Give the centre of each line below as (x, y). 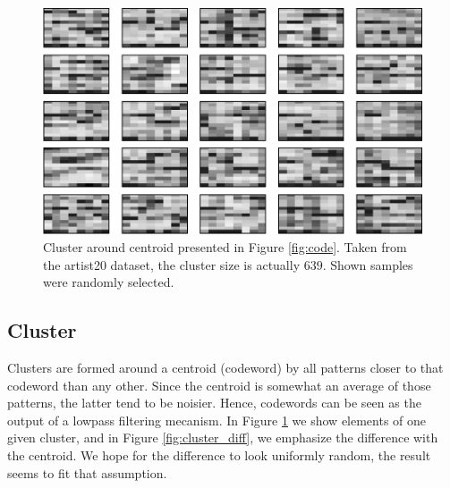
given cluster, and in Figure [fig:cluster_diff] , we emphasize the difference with (223, 438)
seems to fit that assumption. (87, 472)
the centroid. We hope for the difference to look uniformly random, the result (219, 455)
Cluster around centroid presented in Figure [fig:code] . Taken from (225, 247)
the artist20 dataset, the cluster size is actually (172, 264)
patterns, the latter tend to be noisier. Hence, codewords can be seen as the (214, 403)
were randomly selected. (109, 282)
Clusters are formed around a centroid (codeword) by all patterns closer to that (225, 368)
